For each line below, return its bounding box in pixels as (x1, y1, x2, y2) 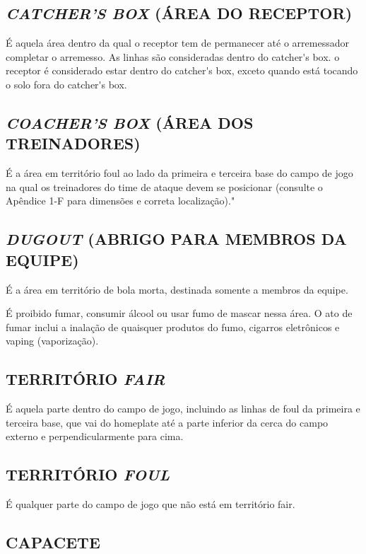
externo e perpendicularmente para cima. (6, 429, 184, 444)
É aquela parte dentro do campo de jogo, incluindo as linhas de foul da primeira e (6, 401, 360, 416)
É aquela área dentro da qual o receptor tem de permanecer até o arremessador (6, 35, 349, 50)
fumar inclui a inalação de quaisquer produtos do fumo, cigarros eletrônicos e (6, 319, 340, 334)
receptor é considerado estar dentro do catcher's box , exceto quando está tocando (6, 63, 358, 78)
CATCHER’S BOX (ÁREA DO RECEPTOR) (6, 2, 353, 24)
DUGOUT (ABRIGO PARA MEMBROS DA (6, 228, 347, 250)
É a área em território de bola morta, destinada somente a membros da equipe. (6, 282, 348, 296)
